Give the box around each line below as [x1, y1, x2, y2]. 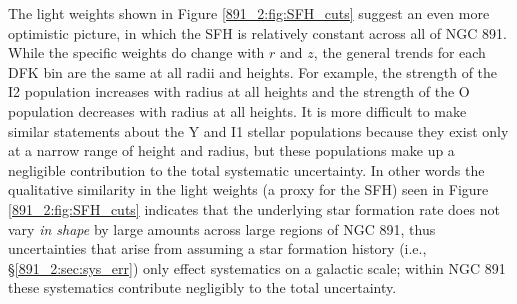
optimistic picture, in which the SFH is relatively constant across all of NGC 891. [8, 22, 507, 43]
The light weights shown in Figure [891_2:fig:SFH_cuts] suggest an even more [8, 3, 490, 23]
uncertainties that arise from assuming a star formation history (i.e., [8, 238, 427, 259]
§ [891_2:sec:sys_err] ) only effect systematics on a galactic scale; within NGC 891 [8, 257, 506, 278]
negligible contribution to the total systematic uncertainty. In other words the [8, 159, 485, 180]
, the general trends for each [313, 42, 486, 63]
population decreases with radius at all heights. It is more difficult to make [8, 100, 467, 121]
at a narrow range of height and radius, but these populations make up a [8, 140, 455, 161]
